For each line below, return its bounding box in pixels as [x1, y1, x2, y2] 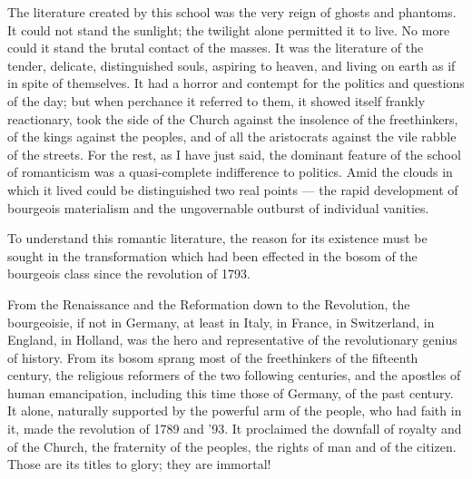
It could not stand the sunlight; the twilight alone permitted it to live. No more [7, 20, 450, 39]
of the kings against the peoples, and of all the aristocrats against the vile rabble [7, 127, 457, 146]
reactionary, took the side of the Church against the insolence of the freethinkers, [7, 109, 458, 128]
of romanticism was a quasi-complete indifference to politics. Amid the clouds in [7, 162, 453, 181]
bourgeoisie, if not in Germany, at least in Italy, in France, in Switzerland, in [7, 312, 435, 331]
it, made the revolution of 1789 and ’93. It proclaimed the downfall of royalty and [7, 419, 462, 438]
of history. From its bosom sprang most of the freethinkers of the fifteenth [7, 347, 418, 367]
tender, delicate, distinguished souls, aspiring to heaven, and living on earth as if [7, 55, 456, 74]
